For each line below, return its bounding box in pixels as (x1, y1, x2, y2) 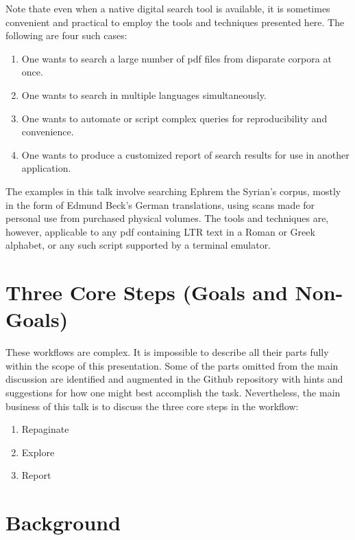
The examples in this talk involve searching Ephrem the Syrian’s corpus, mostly (5, 183, 341, 198)
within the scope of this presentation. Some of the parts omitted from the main (5, 358, 339, 372)
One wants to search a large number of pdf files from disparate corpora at (21, 51, 332, 65)
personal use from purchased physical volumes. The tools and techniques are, (5, 211, 329, 225)
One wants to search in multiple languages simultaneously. (21, 87, 267, 102)
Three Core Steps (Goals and (5, 278, 288, 306)
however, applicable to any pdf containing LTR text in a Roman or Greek (5, 224, 315, 238)
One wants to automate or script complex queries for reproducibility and (21, 111, 328, 125)
